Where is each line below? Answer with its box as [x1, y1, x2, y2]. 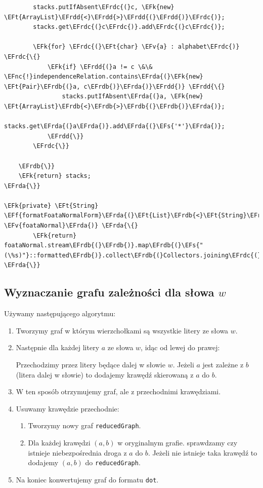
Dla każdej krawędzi [28, 437, 91, 448]
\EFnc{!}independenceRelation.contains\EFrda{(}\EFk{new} [4, 73, 203, 81]
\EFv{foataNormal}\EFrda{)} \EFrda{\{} [4, 222, 138, 230]
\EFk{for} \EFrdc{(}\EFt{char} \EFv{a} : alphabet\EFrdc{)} [33, 43, 240, 51]
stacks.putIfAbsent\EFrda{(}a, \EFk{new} [62, 93, 203, 100]
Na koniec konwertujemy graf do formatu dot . [16, 474, 159, 484]
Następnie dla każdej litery [16, 342, 100, 353]
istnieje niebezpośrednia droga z [28, 447, 127, 458]
